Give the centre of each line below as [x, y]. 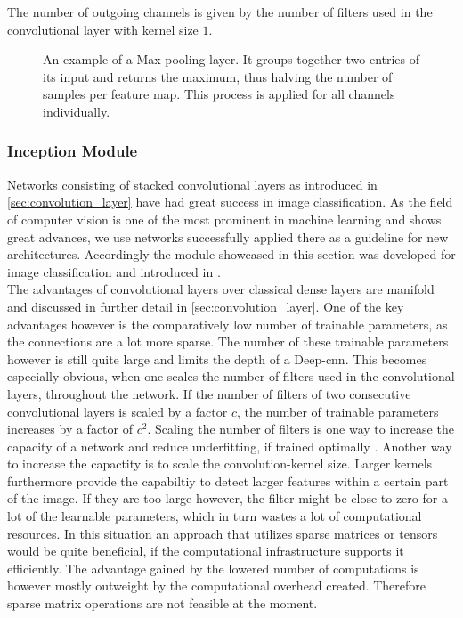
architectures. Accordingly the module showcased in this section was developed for [231, 254]
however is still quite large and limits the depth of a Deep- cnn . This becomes [217, 358]
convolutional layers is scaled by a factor [118, 411]
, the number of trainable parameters [337, 411]
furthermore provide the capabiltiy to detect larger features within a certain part [228, 480]
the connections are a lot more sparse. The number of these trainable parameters [228, 342]
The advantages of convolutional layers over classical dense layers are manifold [221, 289]
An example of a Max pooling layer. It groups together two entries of [231, 59]
